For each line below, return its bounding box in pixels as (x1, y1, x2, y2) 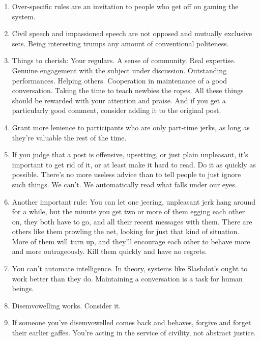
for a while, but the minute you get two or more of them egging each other (12, 206, 245, 217)
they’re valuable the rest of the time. (12, 132, 127, 143)
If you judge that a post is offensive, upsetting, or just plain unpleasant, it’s (12, 149, 248, 160)
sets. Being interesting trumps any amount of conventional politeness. (12, 38, 229, 48)
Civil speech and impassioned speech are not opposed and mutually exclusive (12, 28, 252, 39)
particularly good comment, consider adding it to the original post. (12, 105, 221, 116)
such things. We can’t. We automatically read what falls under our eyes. (12, 179, 237, 189)
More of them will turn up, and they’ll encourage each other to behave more (12, 236, 250, 246)
